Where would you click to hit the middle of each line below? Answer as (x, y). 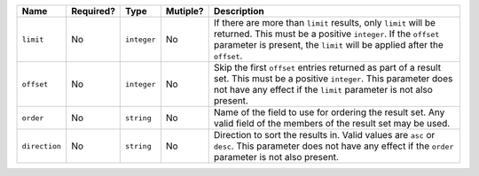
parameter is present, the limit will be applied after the (328, 45)
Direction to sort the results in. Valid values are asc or (324, 135)
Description (239, 11)
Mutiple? (185, 11)
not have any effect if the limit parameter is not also (323, 90)
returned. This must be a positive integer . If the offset (326, 34)
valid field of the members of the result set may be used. (332, 123)
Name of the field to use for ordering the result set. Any (329, 112)
